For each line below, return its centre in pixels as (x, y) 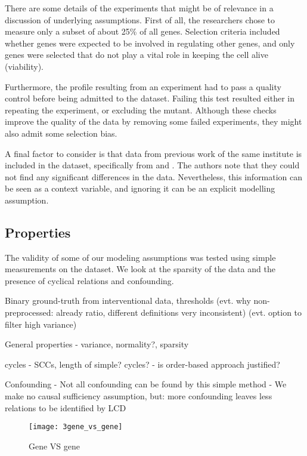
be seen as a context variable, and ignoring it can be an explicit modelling (140, 188)
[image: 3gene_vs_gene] (76, 427)
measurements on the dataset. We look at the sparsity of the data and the (140, 269)
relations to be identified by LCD (66, 407)
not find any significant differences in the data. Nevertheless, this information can (154, 176)
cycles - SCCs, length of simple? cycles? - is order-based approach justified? (142, 364)
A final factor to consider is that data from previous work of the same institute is (153, 153)
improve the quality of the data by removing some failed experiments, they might (153, 121)
